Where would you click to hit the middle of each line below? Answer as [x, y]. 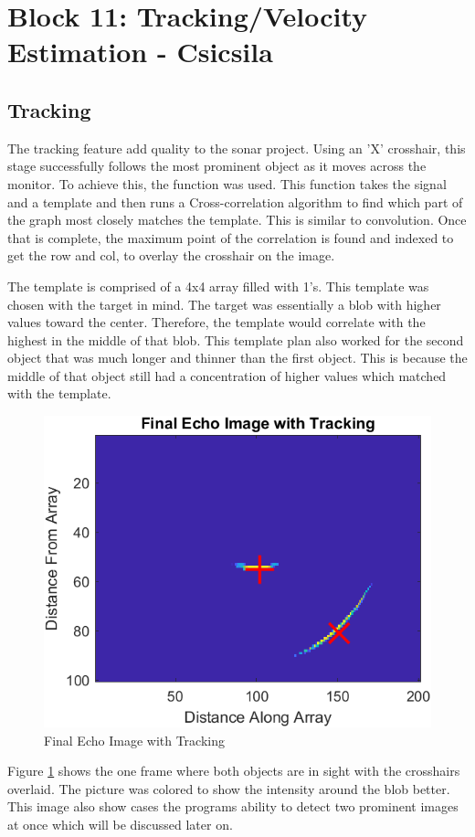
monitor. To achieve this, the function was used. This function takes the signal [227, 183]
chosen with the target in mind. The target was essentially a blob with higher [224, 304]
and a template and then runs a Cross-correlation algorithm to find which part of [235, 201]
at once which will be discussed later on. [120, 824]
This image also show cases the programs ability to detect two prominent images [233, 806]
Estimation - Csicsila [140, 52]
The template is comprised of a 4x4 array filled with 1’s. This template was [218, 286]
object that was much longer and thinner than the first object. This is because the [237, 358]
